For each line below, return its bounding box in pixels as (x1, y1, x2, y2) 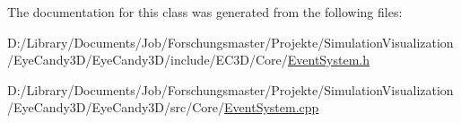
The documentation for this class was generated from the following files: (7, 3, 403, 21)
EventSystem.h (287, 50, 370, 69)
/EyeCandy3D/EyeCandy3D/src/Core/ (7, 98, 225, 117)
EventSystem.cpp (224, 98, 319, 117)
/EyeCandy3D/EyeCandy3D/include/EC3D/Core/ (7, 50, 288, 69)
